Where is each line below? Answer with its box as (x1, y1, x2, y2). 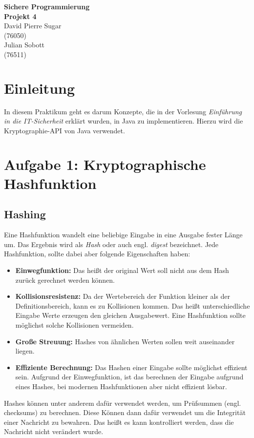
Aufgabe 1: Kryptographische (4, 154, 206, 174)
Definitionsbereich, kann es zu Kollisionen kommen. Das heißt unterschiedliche (15, 300, 250, 311)
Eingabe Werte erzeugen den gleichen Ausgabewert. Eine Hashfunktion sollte (15, 310, 246, 320)
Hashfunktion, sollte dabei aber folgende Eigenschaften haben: (4, 249, 190, 259)
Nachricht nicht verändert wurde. (4, 426, 104, 437)
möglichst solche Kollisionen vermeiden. (15, 319, 134, 330)
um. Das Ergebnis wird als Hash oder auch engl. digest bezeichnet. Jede (4, 239, 219, 249)
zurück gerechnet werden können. (15, 274, 115, 285)
